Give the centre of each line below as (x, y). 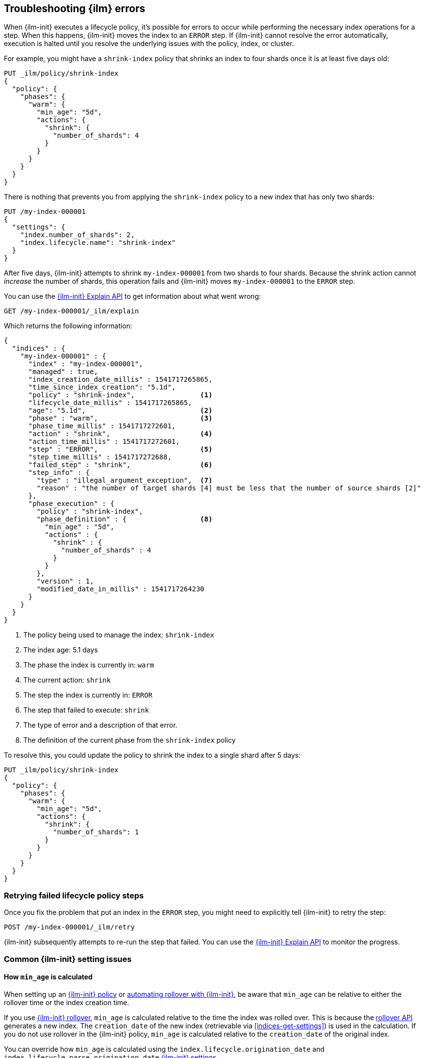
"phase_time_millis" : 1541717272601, (102, 426)
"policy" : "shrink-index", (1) (120, 395)
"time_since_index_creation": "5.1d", (102, 387)
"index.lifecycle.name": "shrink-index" (98, 243)
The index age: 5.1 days (61, 650)
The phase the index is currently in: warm (89, 665)
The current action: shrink (67, 680)
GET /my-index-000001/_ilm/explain (72, 311)
